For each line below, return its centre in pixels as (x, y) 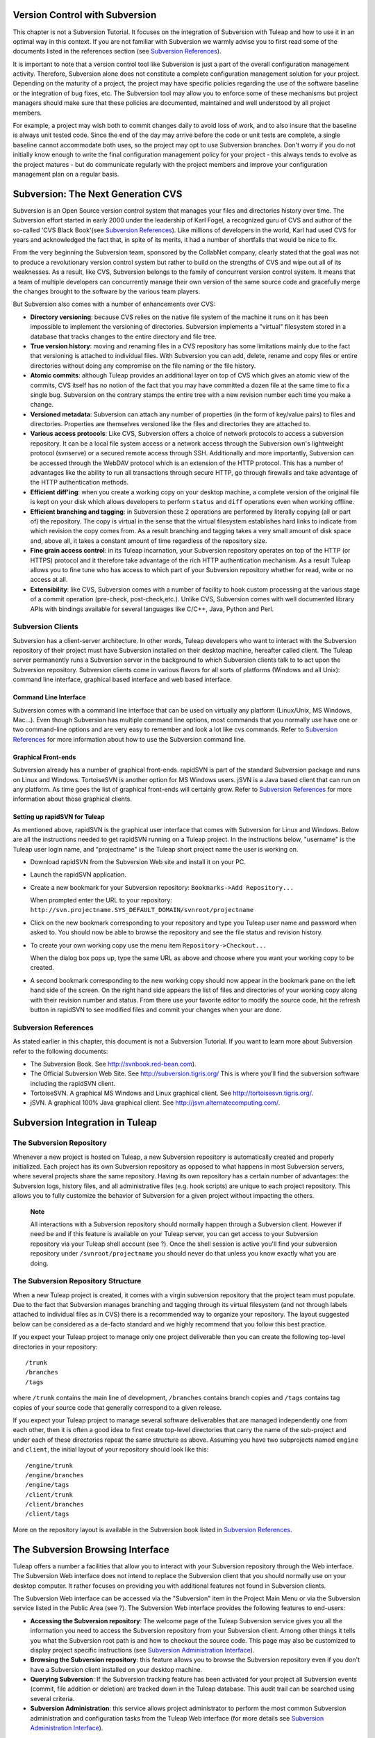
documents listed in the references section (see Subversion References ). (117, 51)
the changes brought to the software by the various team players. (107, 291)
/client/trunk (49, 1494)
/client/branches (55, 1504)
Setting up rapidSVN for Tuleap (59, 817)
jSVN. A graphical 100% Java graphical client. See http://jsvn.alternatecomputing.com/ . (155, 1103)
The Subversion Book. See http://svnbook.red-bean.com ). (114, 1064)
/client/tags (47, 1514)
